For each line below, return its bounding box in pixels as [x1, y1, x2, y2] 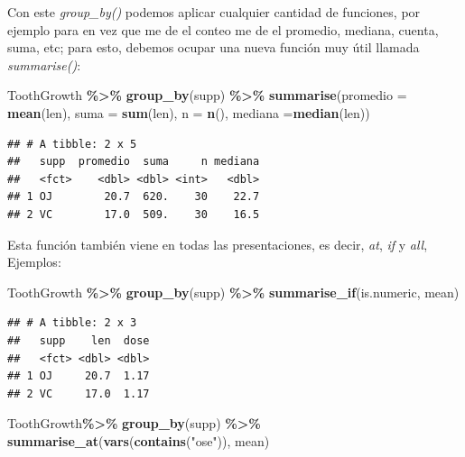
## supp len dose [7, 334, 150, 347]
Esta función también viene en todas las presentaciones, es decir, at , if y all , [7, 234, 428, 253]
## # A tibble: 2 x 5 [7, 137, 137, 151]
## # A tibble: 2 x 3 [7, 316, 137, 330]
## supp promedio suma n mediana [7, 155, 260, 169]
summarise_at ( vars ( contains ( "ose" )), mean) [7, 431, 270, 450]
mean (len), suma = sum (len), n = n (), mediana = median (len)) [7, 103, 370, 122]
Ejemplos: [7, 252, 61, 271]
